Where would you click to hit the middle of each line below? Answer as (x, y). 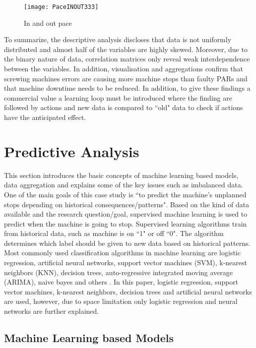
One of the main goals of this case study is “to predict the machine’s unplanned (125, 194)
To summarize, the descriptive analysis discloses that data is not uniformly (118, 39)
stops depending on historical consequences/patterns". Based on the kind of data (127, 204)
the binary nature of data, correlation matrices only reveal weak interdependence (127, 59)
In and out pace (48, 23)
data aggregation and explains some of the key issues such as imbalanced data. (124, 185)
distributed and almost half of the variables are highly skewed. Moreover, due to (126, 49)
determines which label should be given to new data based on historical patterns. (127, 243)
